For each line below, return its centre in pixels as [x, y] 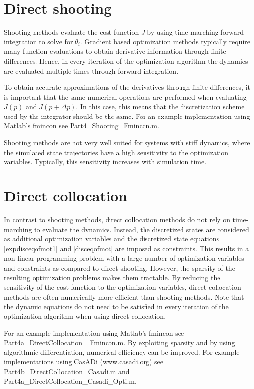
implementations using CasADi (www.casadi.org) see [84, 362]
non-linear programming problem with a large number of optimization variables [124, 258]
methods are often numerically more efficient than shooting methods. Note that [124, 296]
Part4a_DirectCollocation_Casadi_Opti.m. [70, 381]
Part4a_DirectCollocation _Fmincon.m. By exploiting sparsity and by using [120, 342]
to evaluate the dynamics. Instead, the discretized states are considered [142, 229]
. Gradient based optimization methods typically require [165, 41]
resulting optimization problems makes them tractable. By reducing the [112, 277]
